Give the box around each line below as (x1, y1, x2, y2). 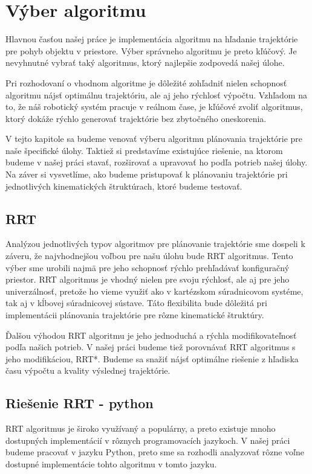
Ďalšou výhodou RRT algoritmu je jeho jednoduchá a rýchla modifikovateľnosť (5, 328, 297, 341)
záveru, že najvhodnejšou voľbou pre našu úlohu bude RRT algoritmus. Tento (5, 249, 293, 262)
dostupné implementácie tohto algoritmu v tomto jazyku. (5, 457, 217, 470)
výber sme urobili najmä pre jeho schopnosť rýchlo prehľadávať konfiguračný (5, 261, 290, 274)
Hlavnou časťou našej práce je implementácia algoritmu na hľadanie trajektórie (5, 33, 298, 45)
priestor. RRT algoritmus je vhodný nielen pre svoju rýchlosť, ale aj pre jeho (5, 273, 290, 286)
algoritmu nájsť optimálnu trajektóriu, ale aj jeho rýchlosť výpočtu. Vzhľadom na (5, 88, 307, 101)
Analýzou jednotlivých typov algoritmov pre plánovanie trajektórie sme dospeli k (5, 237, 305, 250)
